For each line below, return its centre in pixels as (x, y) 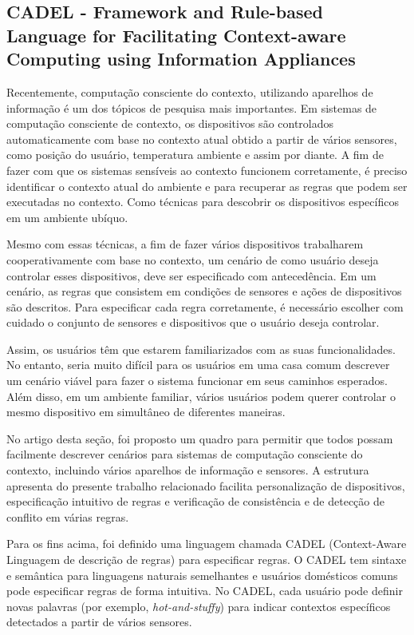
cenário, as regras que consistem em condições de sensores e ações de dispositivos (204, 291)
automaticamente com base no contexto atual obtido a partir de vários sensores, (202, 139)
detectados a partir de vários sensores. (99, 622)
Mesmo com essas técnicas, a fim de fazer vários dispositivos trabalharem (185, 244)
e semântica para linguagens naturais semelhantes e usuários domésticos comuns (202, 575)
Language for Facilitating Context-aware (176, 35)
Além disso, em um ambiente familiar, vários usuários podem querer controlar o (201, 396)
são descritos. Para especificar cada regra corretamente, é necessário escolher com (205, 306)
